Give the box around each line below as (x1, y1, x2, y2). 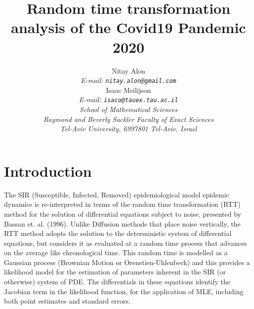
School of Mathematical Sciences (80, 104, 177, 114)
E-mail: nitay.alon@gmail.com (81, 75, 176, 85)
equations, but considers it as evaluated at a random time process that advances (4, 237, 247, 248)
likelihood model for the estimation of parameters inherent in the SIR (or (4, 267, 226, 277)
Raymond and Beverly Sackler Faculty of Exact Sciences (43, 114, 214, 124)
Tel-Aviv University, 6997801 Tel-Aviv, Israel (60, 123, 197, 134)
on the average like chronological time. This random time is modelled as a (4, 247, 228, 258)
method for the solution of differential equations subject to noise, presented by (4, 208, 242, 219)
